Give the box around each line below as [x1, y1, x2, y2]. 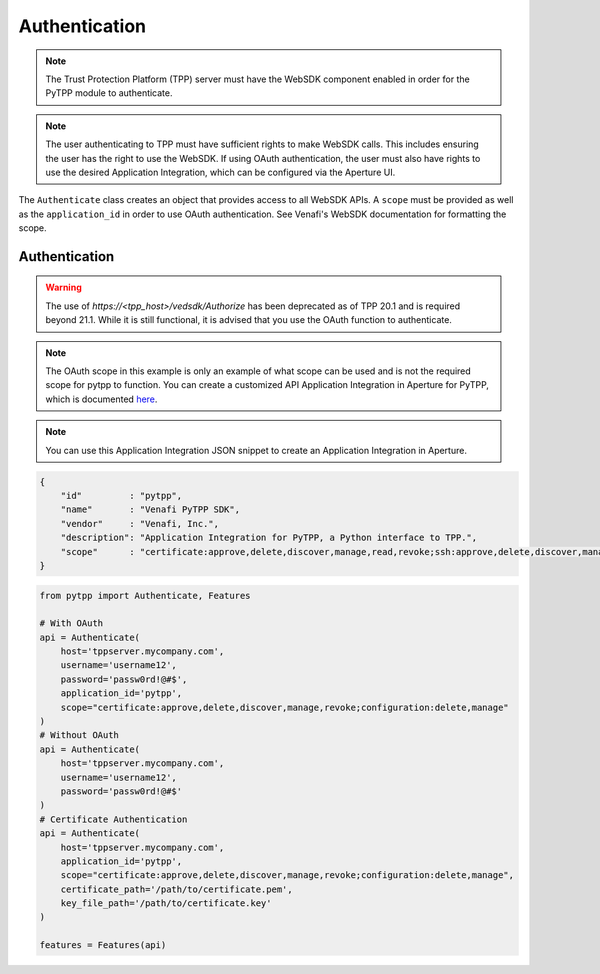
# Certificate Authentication [39, 813, 188, 825]
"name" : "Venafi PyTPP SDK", [60, 504, 240, 515]
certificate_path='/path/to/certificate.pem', [60, 883, 294, 895]
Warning [45, 281, 82, 294]
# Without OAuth [39, 730, 120, 741]
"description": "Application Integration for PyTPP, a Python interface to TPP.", [60, 532, 478, 544]
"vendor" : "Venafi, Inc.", [60, 518, 220, 529]
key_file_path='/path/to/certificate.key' [60, 898, 272, 909]
